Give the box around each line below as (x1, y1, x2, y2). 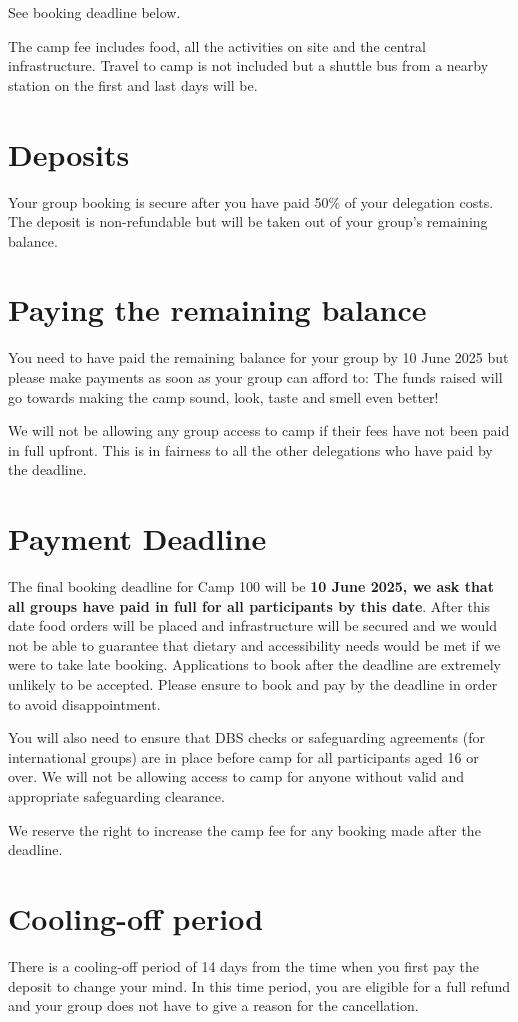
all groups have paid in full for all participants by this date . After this (8, 595, 491, 616)
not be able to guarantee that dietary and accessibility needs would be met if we (8, 634, 501, 655)
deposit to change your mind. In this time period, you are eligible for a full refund (8, 975, 511, 996)
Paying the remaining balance (8, 289, 427, 330)
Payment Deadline (8, 518, 267, 559)
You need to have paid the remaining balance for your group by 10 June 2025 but (8, 347, 509, 368)
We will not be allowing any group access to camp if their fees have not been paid (8, 420, 510, 441)
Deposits (8, 133, 130, 174)
